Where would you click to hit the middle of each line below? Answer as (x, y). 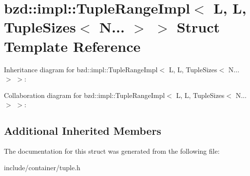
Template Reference (72, 46)
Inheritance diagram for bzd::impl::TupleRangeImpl (81, 69)
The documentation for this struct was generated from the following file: (112, 151)
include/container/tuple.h (42, 167)
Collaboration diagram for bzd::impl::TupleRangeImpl (85, 95)
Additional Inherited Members (83, 131)
